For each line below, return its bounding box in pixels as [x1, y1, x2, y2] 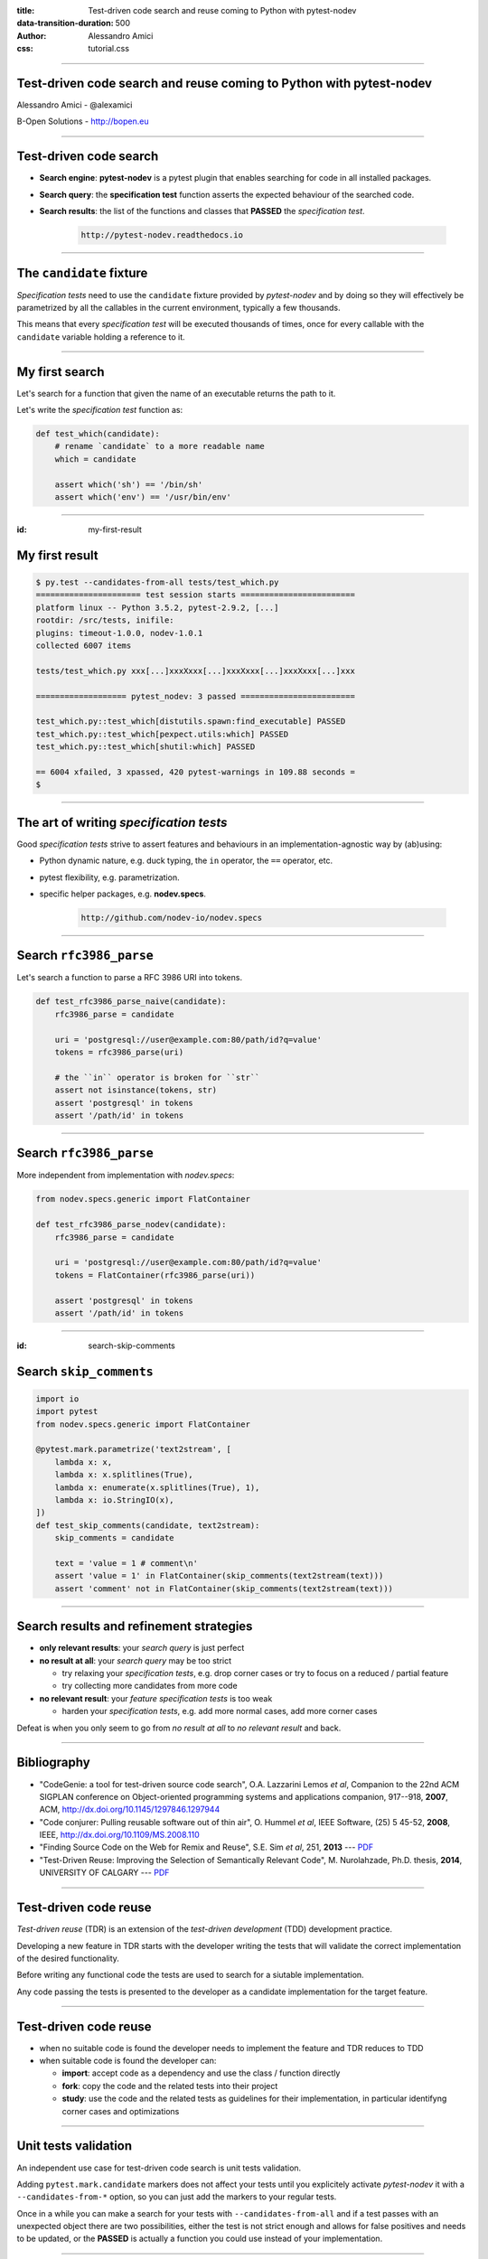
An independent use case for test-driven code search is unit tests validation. [16, 2162, 302, 2173]
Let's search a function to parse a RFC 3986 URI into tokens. [16, 972, 243, 983]
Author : [16, 30, 47, 41]
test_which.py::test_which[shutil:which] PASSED [35, 742, 256, 752]
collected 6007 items [35, 640, 132, 651]
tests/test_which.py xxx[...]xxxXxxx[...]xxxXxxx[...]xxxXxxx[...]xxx [35, 665, 356, 676]
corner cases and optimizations [61, 2105, 180, 2116]
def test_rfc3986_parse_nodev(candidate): [35, 1220, 227, 1230]
